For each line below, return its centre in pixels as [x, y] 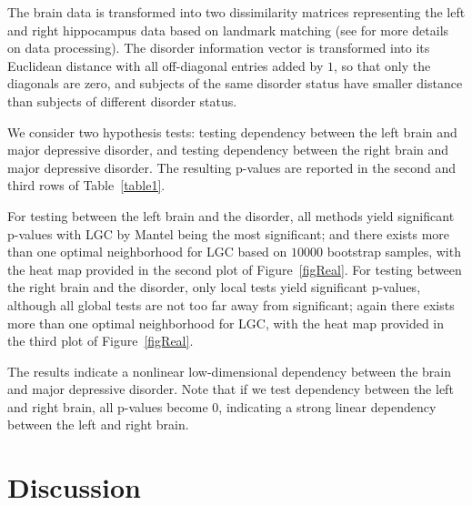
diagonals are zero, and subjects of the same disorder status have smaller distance [235, 83]
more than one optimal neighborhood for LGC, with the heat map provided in [226, 323]
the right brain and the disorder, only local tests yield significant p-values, [214, 287]
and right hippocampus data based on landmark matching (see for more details [228, 30]
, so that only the [382, 65]
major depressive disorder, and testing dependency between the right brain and [228, 150]
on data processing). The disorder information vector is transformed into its [219, 48]
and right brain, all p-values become [108, 406]
